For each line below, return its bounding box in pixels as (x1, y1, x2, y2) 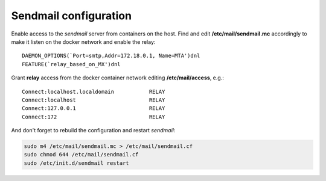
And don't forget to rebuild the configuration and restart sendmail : (11, 127, 176, 134)
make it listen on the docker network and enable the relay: (11, 38, 156, 45)
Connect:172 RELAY (22, 113, 165, 120)
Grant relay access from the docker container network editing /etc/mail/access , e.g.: (11, 74, 225, 81)
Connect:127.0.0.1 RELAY (22, 105, 165, 112)
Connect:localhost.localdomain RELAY (22, 88, 165, 95)
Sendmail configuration (11, 9, 132, 22)
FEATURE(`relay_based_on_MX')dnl (22, 61, 121, 67)
